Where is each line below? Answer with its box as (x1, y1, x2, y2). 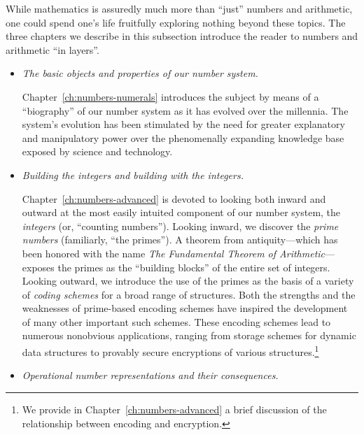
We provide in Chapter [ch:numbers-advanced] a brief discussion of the (22, 401, 327, 416)
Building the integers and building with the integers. (22, 167, 244, 182)
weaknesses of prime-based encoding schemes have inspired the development (22, 301, 348, 315)
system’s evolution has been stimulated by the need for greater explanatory (22, 117, 345, 131)
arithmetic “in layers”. (6, 42, 99, 57)
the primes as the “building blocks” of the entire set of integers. (57, 259, 330, 274)
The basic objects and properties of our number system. (22, 66, 258, 80)
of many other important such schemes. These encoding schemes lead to (22, 314, 331, 329)
